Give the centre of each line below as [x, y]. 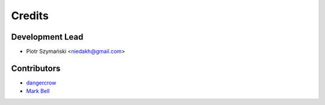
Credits [30, 16]
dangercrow [41, 82]
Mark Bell [38, 91]
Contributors [36, 68]
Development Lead [47, 37]
